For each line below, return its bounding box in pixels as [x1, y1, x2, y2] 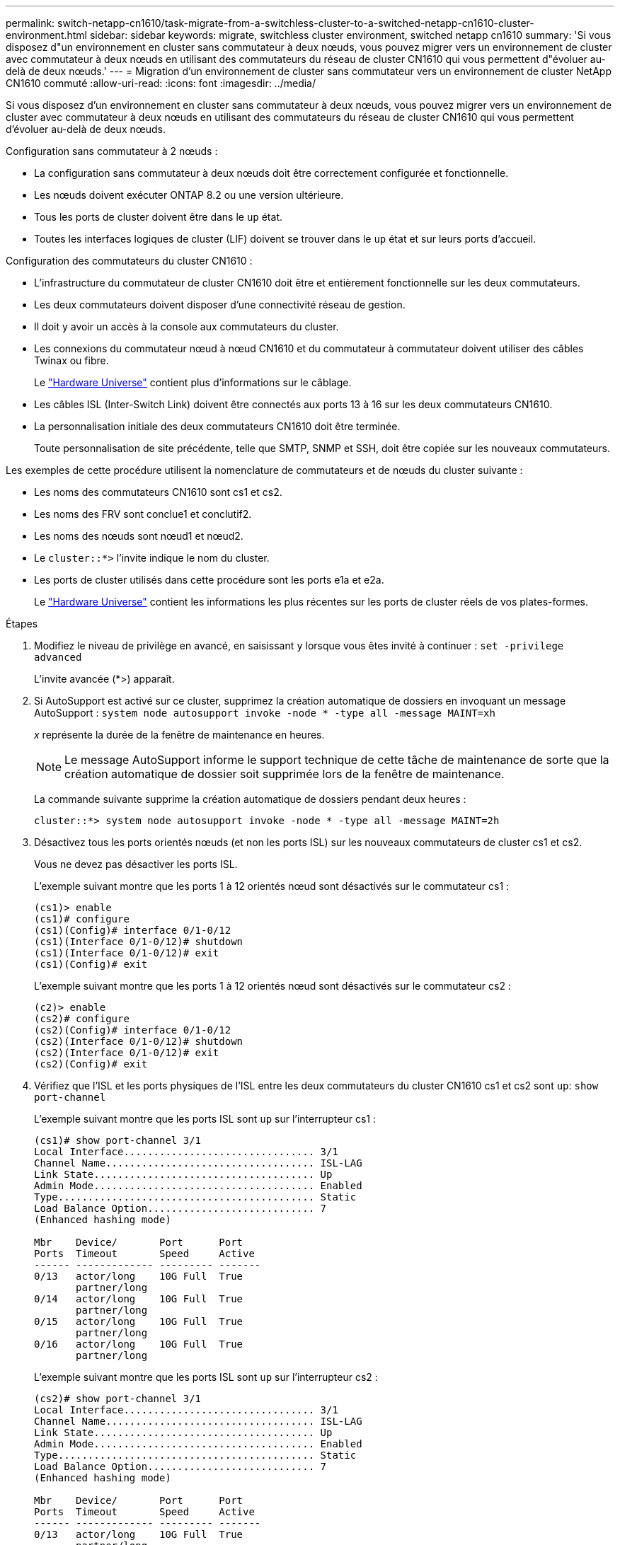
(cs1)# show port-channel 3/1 [34, 1135, 202, 1146]
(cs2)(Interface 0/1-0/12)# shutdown [34, 1036, 243, 1047]
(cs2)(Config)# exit [34, 1058, 148, 1070]
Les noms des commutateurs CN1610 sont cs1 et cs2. [34, 486, 282, 498]
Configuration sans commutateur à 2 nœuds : [6, 145, 218, 157]
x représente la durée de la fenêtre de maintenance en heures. [34, 729, 325, 741]
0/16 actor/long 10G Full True [34, 1338, 243, 1350]
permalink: [6, 17, 55, 29]
